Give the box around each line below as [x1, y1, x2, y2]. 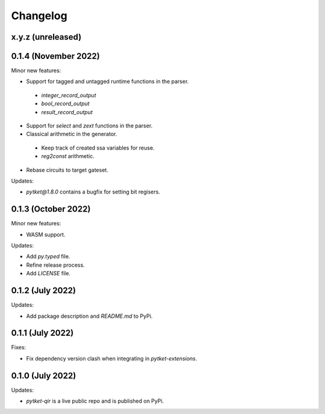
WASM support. [26, 231, 66, 238]
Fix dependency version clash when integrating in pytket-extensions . [26, 355, 197, 362]
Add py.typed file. [26, 253, 70, 260]
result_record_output [41, 108, 93, 115]
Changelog [11, 9, 67, 22]
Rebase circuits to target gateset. [26, 166, 108, 174]
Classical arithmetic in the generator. [26, 130, 117, 138]
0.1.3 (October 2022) [11, 204, 91, 215]
